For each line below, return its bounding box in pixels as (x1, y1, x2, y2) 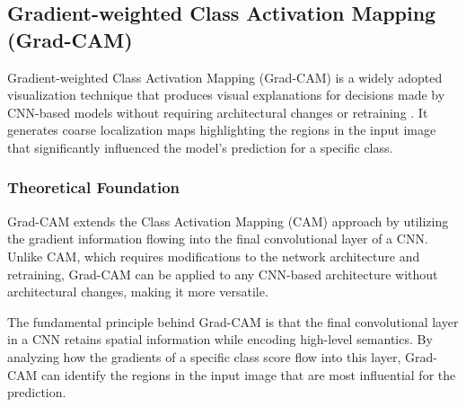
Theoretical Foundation (7, 176, 180, 199)
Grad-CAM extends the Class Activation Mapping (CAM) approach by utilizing (7, 211, 449, 230)
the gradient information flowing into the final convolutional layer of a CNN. (7, 229, 428, 248)
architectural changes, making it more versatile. (7, 282, 268, 301)
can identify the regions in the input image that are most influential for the (41, 365, 456, 384)
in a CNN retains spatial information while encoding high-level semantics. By (7, 330, 433, 349)
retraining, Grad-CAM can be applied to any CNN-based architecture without (7, 264, 438, 283)
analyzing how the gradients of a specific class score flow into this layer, (7, 347, 401, 366)
